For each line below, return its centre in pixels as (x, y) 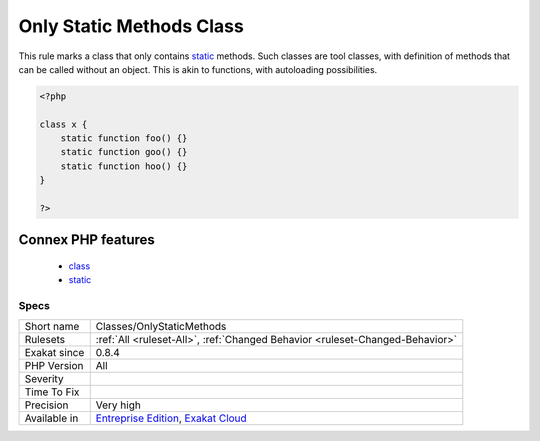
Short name (52, 326)
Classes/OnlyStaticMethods (161, 326)
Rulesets (44, 339)
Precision (46, 405)
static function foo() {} (124, 138)
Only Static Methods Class (131, 26)
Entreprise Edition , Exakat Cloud (171, 418)
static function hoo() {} (124, 166)
